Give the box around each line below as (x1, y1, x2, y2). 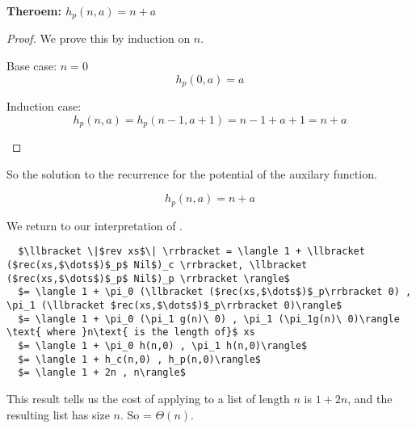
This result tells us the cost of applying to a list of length (6, 389, 290, 406)
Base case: (6, 57, 57, 74)
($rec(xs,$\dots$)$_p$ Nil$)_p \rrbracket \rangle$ (6, 272, 290, 284)
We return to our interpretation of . (6, 217, 183, 233)
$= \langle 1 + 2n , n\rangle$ (18, 367, 186, 379)
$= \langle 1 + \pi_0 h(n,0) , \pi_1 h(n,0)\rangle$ (18, 339, 308, 351)
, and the (347, 389, 393, 406)
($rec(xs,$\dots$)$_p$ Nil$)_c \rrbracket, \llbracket (6, 259, 308, 271)
